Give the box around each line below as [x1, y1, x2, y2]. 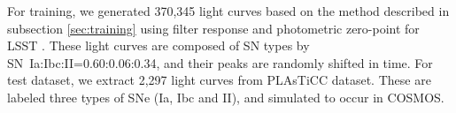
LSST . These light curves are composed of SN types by [7, 36, 310, 55]
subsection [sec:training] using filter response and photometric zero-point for [7, 19, 420, 37]
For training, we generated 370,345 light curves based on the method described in [7, 2, 450, 19]
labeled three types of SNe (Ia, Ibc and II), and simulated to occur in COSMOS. [7, 87, 444, 106]
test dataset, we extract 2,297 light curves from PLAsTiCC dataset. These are [7, 71, 431, 89]
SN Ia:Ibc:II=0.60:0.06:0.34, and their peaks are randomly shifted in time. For [7, 53, 433, 72]
